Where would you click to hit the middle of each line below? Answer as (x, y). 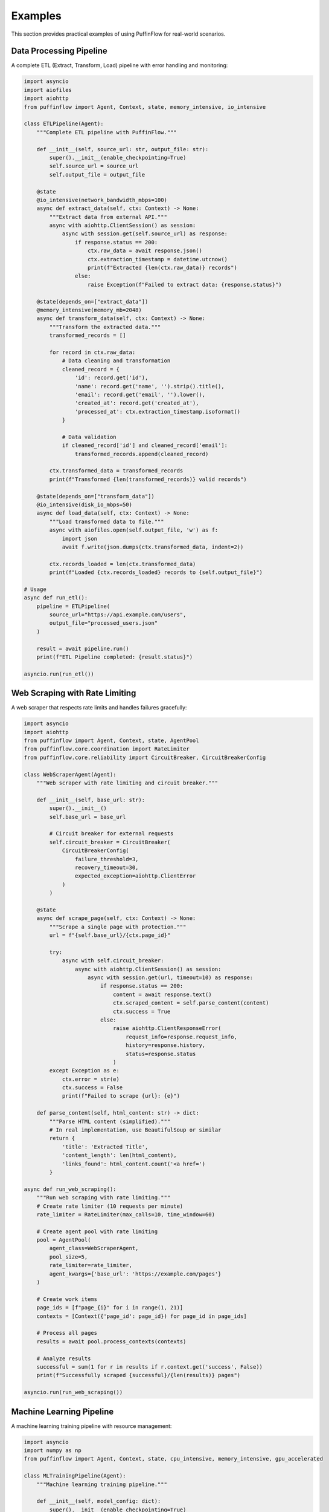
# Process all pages (67, 1333)
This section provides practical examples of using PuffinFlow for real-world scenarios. (118, 34)
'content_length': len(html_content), (120, 1155)
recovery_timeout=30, (107, 867)
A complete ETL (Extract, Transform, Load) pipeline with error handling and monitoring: (120, 65)
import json (80, 539)
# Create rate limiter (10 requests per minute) (110, 1206)
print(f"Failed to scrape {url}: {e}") (121, 1096)
